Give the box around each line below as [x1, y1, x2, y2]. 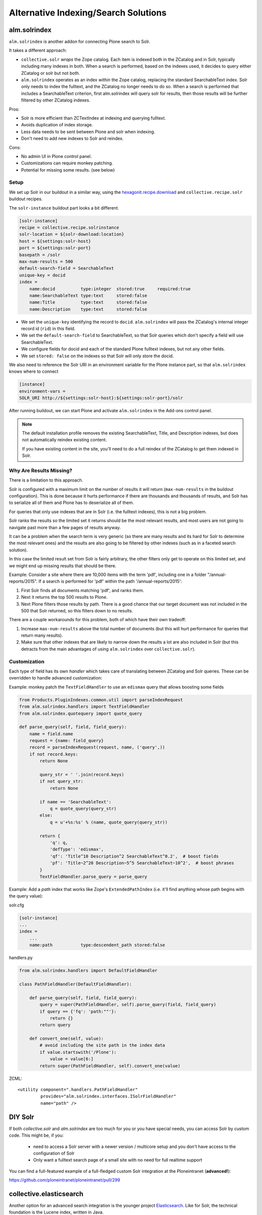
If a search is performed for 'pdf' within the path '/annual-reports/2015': [38, 578, 182, 584]
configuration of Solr [33, 1150, 75, 1156]
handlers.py [9, 955, 33, 961]
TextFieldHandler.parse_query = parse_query [39, 874, 147, 879]
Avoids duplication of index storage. [21, 122, 93, 128]
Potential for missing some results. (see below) [21, 167, 115, 173]
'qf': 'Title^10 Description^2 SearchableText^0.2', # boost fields [49, 853, 219, 859]
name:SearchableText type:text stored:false [29, 293, 147, 298]
